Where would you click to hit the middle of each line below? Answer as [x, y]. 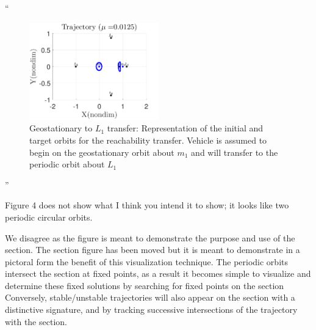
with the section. [36, 321]
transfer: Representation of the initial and [185, 128]
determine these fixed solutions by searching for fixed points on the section [145, 285]
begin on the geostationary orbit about [102, 152]
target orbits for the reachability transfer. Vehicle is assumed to [148, 140]
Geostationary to [61, 128]
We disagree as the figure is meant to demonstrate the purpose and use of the [150, 237]
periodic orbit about [67, 164]
